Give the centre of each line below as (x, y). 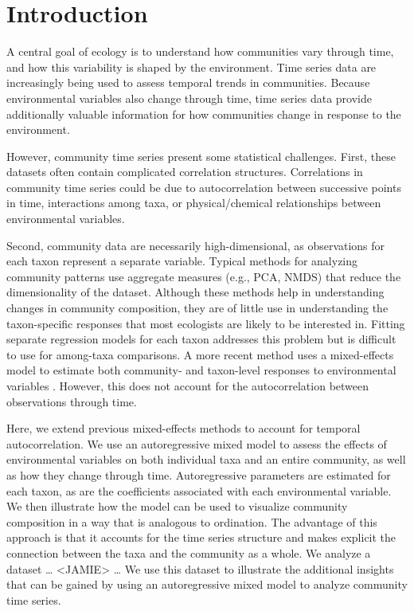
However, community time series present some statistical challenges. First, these (201, 156)
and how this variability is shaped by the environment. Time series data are (191, 67)
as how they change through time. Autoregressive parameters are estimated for (199, 474)
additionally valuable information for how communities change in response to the (204, 114)
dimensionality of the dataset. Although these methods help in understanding (195, 292)
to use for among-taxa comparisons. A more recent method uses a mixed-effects (200, 354)
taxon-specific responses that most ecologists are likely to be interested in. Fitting (206, 323)
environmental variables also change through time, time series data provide (189, 98)
